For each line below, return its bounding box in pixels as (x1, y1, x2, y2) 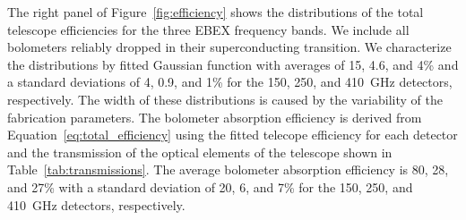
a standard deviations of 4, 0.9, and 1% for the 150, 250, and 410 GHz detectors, (7, 72, 453, 91)
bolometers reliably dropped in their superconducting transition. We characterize (7, 38, 452, 56)
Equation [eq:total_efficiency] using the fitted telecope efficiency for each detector (7, 125, 458, 144)
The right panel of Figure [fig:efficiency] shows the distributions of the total (7, 3, 424, 21)
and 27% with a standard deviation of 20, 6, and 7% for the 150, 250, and (7, 177, 413, 196)
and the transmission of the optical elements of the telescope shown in (7, 142, 393, 161)
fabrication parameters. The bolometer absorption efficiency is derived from (7, 107, 422, 126)
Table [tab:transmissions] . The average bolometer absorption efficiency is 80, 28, (7, 160, 449, 179)
